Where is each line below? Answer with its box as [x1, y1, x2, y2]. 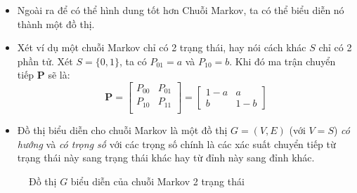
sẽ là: [48, 67, 70, 82]
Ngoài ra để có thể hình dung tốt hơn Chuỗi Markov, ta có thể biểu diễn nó [17, 3, 344, 17]
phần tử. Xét [17, 53, 73, 68]
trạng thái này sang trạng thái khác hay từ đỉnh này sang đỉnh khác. [17, 150, 315, 165]
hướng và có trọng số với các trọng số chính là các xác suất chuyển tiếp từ [17, 136, 336, 151]
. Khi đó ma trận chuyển [229, 53, 336, 68]
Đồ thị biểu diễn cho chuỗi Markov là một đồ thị [17, 122, 228, 137]
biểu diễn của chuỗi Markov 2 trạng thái [70, 173, 245, 188]
